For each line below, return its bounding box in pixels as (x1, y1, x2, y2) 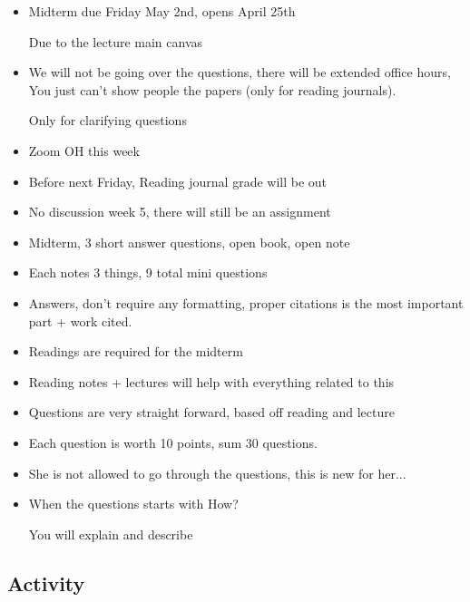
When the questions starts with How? (28, 494, 239, 513)
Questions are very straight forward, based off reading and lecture (28, 403, 395, 422)
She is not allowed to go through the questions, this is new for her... (28, 463, 406, 482)
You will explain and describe (28, 524, 193, 543)
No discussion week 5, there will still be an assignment (28, 202, 331, 221)
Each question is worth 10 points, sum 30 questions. (28, 432, 318, 451)
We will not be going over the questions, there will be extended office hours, (28, 63, 451, 82)
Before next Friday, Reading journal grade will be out (28, 171, 328, 190)
